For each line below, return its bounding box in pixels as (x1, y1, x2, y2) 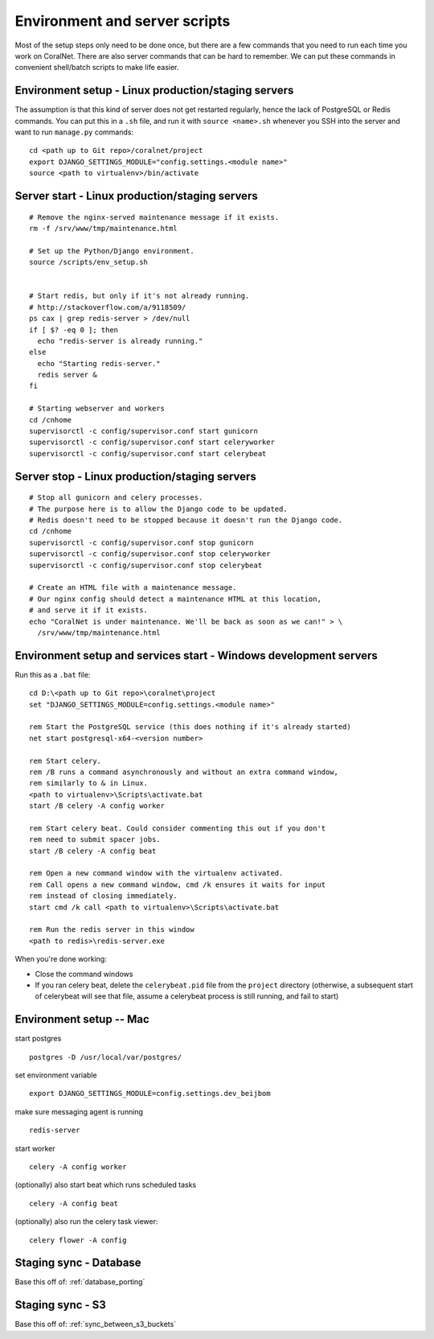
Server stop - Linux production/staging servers (14, 469, 256, 483)
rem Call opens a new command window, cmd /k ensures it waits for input (29, 880, 326, 889)
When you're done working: (14, 954, 108, 964)
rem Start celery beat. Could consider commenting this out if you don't (29, 823, 326, 833)
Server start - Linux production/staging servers (14, 189, 258, 203)
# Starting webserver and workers (29, 404, 165, 414)
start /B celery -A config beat (29, 846, 157, 855)
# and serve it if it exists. (29, 606, 149, 615)
